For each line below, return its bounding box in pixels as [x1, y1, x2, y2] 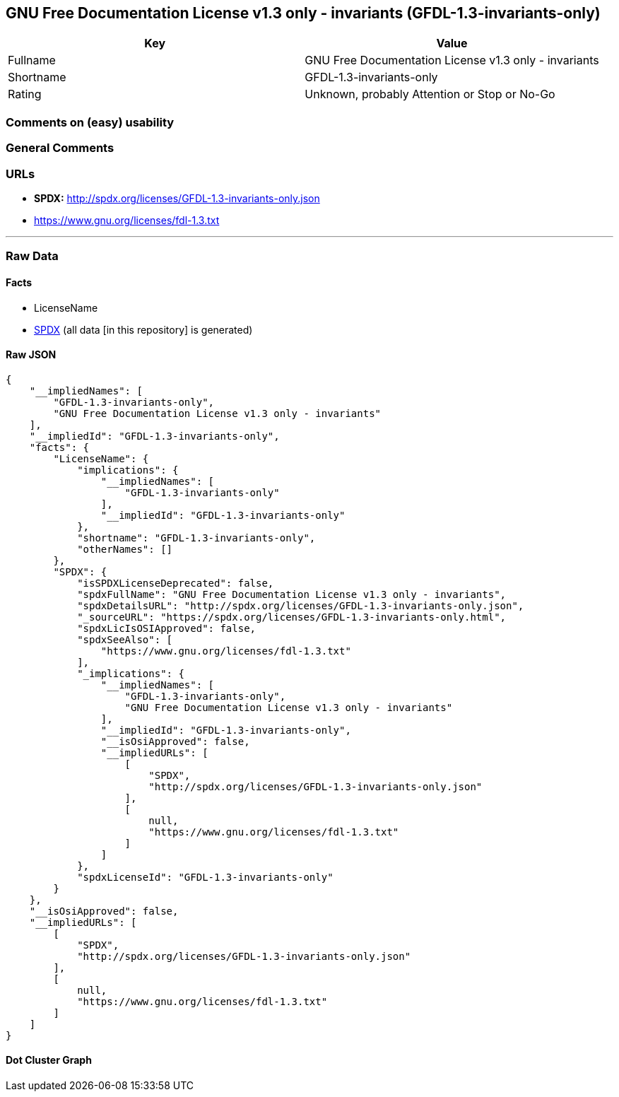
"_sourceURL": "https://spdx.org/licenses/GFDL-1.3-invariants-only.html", [77, 611, 507, 623]
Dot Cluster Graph [6, 1054, 92, 1067]
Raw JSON [6, 348, 57, 361]
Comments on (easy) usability [6, 115, 175, 129]
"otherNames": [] [77, 543, 173, 555]
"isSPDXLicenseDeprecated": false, [77, 577, 274, 589]
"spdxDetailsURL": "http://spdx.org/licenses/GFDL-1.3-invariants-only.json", [77, 599, 524, 611]
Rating [8, 87, 42, 102]
